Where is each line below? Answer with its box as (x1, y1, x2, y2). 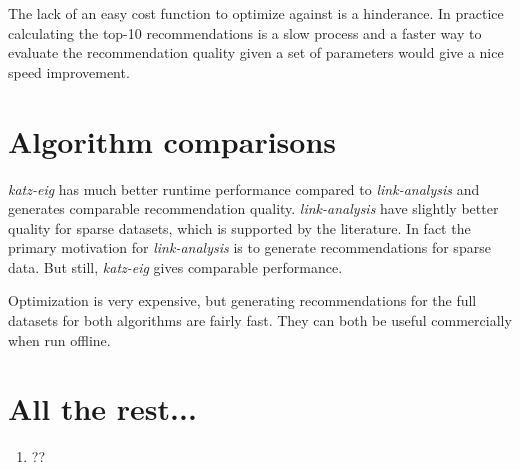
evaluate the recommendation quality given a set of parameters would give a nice (8, 42, 504, 63)
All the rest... (8, 388, 197, 429)
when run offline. (8, 329, 111, 350)
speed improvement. (8, 61, 130, 82)
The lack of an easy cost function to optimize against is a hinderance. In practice (8, 3, 504, 23)
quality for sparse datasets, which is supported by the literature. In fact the (8, 217, 471, 238)
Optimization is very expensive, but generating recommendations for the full (8, 290, 477, 311)
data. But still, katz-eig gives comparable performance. (8, 256, 343, 277)
